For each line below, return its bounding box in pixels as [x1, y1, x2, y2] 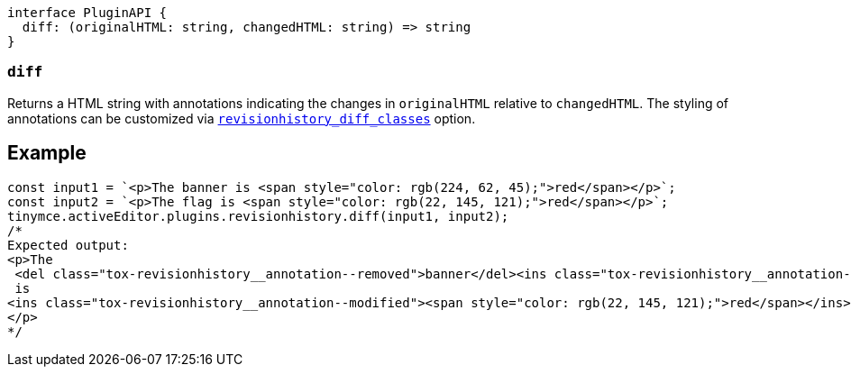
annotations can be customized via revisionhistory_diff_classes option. [7, 110, 476, 126]
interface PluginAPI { [7, 5, 168, 20]
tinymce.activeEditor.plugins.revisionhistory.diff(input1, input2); [7, 208, 509, 223]
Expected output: [7, 237, 129, 252]
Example [7, 141, 87, 165]
